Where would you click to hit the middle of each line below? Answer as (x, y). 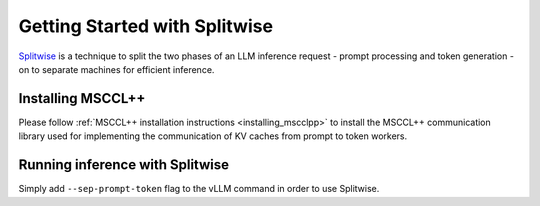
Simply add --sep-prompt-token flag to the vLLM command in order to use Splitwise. (199, 189)
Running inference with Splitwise (124, 165)
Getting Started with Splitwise (146, 26)
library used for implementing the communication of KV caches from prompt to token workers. (213, 136)
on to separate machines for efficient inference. (116, 69)
